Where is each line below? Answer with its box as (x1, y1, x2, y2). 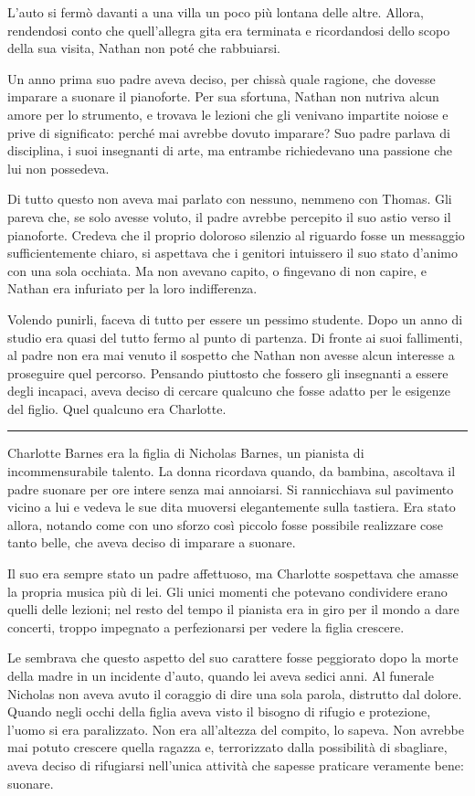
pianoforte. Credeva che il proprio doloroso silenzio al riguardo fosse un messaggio (7, 225, 465, 244)
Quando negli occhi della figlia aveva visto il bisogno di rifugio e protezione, (7, 702, 431, 721)
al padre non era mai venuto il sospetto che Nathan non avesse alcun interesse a (7, 345, 455, 365)
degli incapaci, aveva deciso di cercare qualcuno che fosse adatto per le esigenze (7, 381, 450, 400)
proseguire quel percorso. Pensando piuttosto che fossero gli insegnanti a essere (7, 363, 449, 382)
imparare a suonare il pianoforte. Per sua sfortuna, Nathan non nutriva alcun (7, 87, 439, 106)
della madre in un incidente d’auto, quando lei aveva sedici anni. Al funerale (7, 666, 434, 685)
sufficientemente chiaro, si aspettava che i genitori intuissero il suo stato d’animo (7, 243, 458, 262)
